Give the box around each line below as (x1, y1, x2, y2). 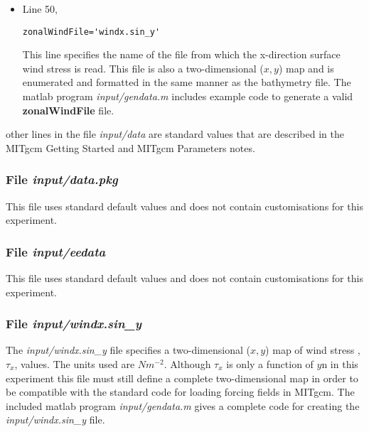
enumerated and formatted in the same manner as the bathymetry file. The (22, 75, 351, 90)
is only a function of (226, 357, 314, 372)
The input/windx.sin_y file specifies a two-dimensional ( (6, 342, 250, 357)
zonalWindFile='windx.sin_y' (22, 26, 161, 37)
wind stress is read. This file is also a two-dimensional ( (22, 60, 264, 75)
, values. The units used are (14, 357, 135, 372)
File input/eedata (6, 242, 106, 260)
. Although (164, 357, 211, 372)
